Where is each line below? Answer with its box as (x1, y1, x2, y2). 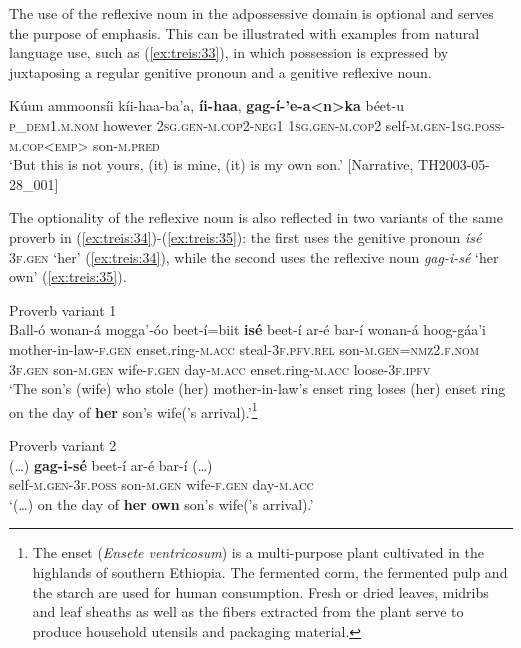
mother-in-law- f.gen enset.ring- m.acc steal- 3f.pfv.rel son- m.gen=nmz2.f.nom (9, 338, 480, 359)
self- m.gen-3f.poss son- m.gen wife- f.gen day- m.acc (9, 474, 314, 495)
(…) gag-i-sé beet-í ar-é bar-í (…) (9, 454, 213, 475)
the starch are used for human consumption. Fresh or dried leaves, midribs (32, 581, 489, 602)
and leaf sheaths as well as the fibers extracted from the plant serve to (32, 601, 464, 622)
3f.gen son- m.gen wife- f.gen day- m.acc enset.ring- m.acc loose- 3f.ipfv (9, 358, 431, 379)
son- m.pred (93, 134, 160, 155)
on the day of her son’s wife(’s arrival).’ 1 (9, 398, 258, 422)
